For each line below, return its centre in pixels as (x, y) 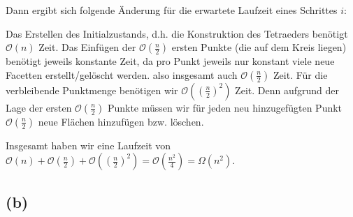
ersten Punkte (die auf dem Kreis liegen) (259, 47)
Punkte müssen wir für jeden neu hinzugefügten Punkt (225, 107)
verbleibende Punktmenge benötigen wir (92, 90)
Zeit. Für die (301, 74)
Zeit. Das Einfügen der (87, 47)
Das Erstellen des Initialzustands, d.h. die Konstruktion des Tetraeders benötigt (177, 33)
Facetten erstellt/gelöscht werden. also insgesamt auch (122, 74)
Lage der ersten (39, 107)
